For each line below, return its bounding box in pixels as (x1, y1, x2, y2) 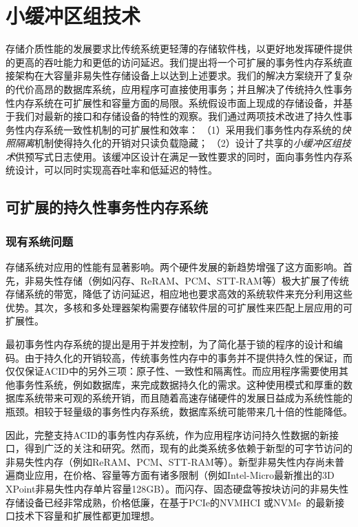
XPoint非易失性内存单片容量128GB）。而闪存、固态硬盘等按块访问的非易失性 (6, 481, 349, 495)
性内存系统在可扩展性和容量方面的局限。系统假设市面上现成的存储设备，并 (6, 95, 343, 110)
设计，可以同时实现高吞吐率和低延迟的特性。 (14, 163, 218, 177)
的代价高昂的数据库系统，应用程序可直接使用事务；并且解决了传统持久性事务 (6, 81, 352, 96)
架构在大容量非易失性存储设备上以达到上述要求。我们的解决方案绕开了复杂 (14, 68, 352, 83)
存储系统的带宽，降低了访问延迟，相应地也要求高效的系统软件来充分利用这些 (6, 287, 352, 301)
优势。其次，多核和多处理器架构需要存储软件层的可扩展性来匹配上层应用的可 (6, 300, 352, 314)
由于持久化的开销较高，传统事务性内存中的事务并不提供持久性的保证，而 (24, 350, 352, 364)
